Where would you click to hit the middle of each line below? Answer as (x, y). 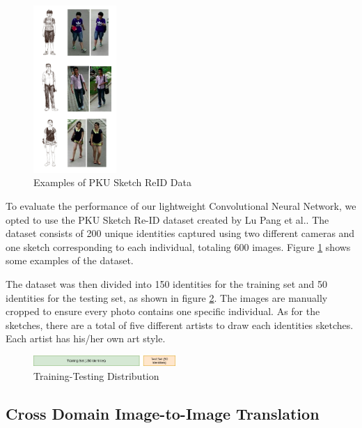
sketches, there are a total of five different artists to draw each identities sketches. (180, 324)
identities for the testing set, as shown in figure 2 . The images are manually (167, 297)
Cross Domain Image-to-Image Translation (163, 413)
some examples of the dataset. (70, 260)
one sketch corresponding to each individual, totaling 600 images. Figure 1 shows (178, 246)
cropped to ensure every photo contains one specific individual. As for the (163, 311)
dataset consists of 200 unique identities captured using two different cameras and (180, 233)
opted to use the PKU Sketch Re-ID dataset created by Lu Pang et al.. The (167, 219)
